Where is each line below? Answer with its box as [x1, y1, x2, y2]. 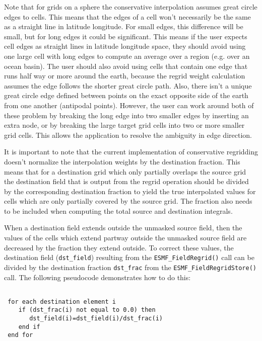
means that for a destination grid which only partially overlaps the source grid [4, 166, 246, 177]
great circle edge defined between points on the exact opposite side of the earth [4, 90, 248, 101]
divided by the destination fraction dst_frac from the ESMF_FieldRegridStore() [4, 262, 256, 272]
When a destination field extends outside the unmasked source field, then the [4, 222, 242, 233]
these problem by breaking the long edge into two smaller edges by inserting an [4, 110, 249, 120]
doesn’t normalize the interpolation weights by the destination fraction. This [4, 156, 240, 166]
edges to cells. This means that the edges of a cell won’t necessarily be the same [4, 11, 251, 22]
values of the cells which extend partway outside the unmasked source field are [4, 232, 247, 243]
